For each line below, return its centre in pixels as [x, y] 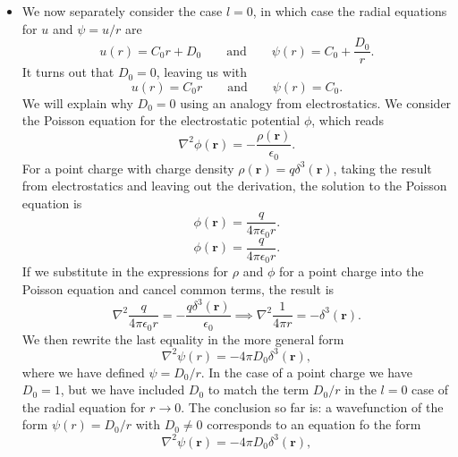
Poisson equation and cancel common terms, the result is [178, 288]
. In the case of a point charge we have [306, 372]
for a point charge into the [351, 271]
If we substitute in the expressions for [125, 271]
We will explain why [77, 102]
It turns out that [68, 72]
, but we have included [123, 389]
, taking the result [382, 168]
